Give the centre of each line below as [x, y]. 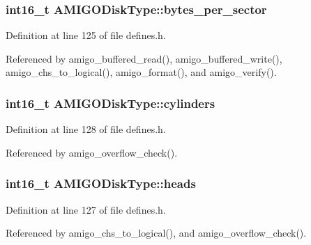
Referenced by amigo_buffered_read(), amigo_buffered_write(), [144, 58]
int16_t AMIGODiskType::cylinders [111, 103]
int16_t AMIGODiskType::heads [101, 183]
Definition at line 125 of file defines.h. [86, 35]
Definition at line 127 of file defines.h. [86, 209]
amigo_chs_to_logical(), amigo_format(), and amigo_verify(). [141, 72]
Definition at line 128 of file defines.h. [86, 129]
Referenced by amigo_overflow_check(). [92, 152]
